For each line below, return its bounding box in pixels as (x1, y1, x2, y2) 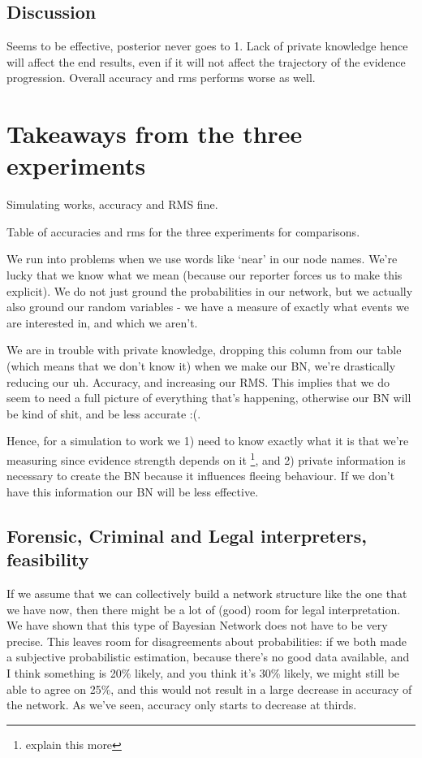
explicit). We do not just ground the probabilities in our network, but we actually (6, 282, 413, 299)
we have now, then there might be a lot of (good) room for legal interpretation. (6, 600, 401, 617)
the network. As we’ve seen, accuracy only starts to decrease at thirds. (6, 696, 357, 713)
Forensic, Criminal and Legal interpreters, (6, 522, 367, 548)
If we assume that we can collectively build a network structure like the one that (6, 585, 407, 602)
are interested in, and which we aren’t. (6, 314, 198, 331)
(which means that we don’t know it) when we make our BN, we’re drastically (6, 357, 396, 375)
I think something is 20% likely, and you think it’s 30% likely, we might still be (6, 665, 400, 682)
